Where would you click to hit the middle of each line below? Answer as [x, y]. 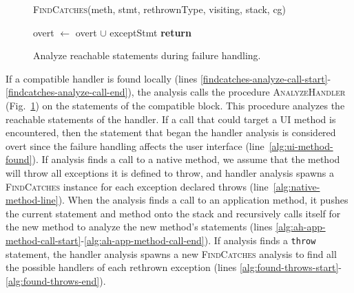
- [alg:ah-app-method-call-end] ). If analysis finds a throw [198, 240]
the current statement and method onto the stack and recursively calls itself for [173, 213]
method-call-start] [43, 240]
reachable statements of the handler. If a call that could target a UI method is [171, 119]
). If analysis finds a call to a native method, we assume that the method [186, 159]
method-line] [32, 200]
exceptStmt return [150, 32]
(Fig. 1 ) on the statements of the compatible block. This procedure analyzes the [175, 105]
